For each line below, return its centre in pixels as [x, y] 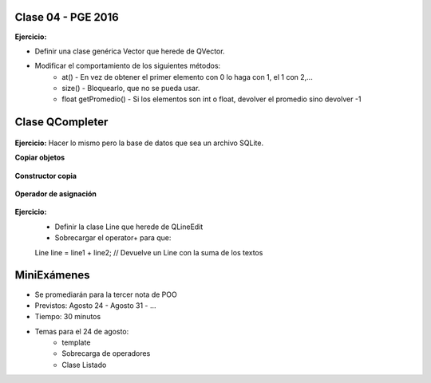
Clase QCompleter [61, 122]
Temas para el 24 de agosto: [82, 331]
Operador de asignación [56, 194]
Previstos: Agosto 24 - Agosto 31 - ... [95, 305]
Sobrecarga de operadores [106, 353]
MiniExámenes [53, 275]
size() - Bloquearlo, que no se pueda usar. [131, 89]
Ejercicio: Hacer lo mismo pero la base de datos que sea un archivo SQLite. [139, 143]
